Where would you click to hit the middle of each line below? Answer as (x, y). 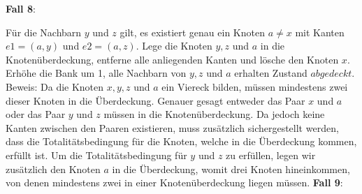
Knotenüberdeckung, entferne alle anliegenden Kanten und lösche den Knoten (172, 59)
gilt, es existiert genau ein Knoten (192, 32)
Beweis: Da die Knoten (55, 86)
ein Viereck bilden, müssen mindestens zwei (255, 86)
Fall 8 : (21, 8)
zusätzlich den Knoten (53, 169)
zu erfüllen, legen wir (271, 155)
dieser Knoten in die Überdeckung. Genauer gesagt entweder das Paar (155, 100)
